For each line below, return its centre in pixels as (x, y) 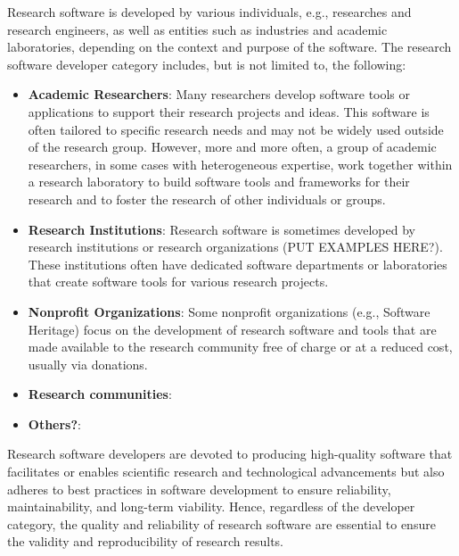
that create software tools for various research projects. (178, 282)
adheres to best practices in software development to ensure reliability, (199, 489)
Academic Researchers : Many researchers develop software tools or (219, 94)
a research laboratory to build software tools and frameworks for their (219, 182)
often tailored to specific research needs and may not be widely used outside (236, 129)
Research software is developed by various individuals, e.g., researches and (209, 12)
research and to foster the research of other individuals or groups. (207, 199)
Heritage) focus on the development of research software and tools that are (232, 329)
